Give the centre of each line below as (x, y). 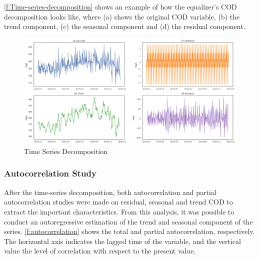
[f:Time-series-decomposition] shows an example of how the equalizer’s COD (120, 6)
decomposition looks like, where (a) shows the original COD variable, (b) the (122, 16)
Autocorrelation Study (50, 173)
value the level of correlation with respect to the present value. (100, 251)
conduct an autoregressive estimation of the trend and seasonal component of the (128, 221)
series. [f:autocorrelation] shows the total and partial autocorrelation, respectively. (129, 231)
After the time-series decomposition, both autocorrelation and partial (110, 192)
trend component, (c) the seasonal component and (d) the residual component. (125, 26)
